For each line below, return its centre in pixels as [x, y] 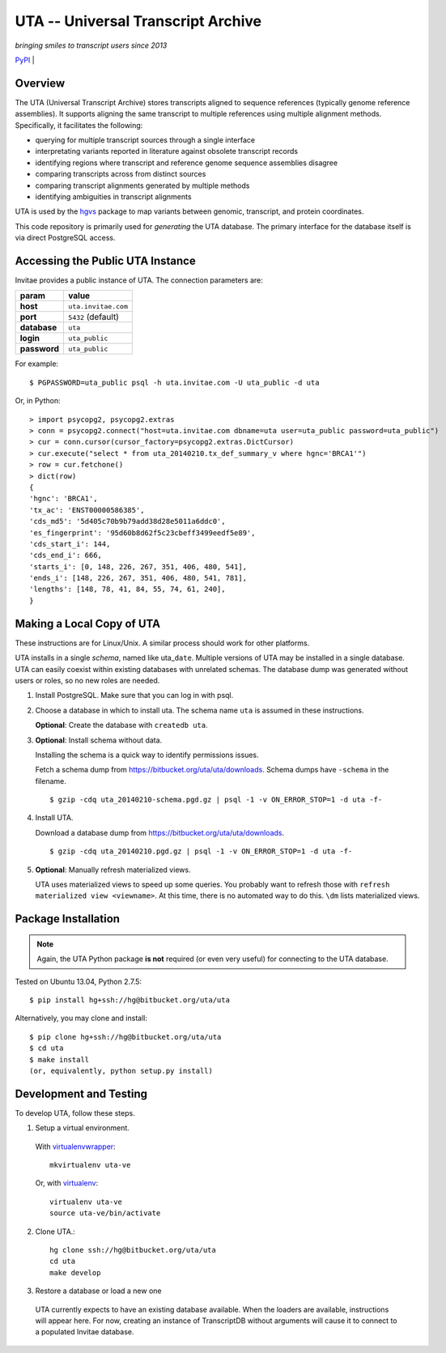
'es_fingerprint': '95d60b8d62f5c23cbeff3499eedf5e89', [142, 533]
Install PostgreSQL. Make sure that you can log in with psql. [134, 696]
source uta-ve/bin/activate [105, 1213]
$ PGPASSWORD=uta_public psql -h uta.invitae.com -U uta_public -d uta [174, 382]
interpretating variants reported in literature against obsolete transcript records [167, 151]
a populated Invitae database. [85, 1332]
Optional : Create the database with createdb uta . [121, 725]
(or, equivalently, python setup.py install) [121, 1070]
